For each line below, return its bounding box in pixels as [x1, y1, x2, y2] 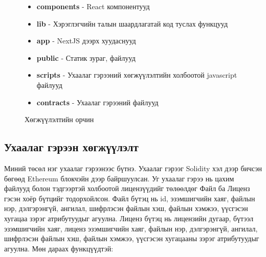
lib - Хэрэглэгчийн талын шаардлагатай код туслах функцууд [36, 18, 228, 29]
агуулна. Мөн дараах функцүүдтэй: [4, 243, 114, 253]
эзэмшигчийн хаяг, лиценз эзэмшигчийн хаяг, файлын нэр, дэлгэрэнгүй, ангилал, [4, 223, 258, 233]
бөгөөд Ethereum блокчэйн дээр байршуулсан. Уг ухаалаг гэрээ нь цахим [4, 173, 234, 183]
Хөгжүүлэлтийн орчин [25, 114, 94, 125]
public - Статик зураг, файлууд [36, 52, 136, 63]
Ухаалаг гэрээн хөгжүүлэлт [4, 139, 139, 155]
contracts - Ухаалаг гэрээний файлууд [36, 97, 159, 107]
